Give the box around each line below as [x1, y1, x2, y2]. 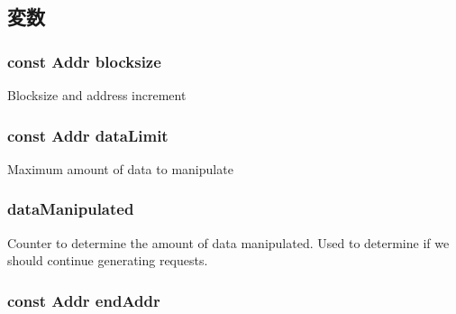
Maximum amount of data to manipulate [7, 159, 233, 178]
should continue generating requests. [7, 251, 208, 270]
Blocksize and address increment [7, 86, 187, 104]
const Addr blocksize [7, 50, 161, 72]
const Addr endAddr [7, 289, 160, 311]
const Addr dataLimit [7, 124, 169, 146]
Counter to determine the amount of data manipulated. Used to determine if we [7, 233, 450, 252]
